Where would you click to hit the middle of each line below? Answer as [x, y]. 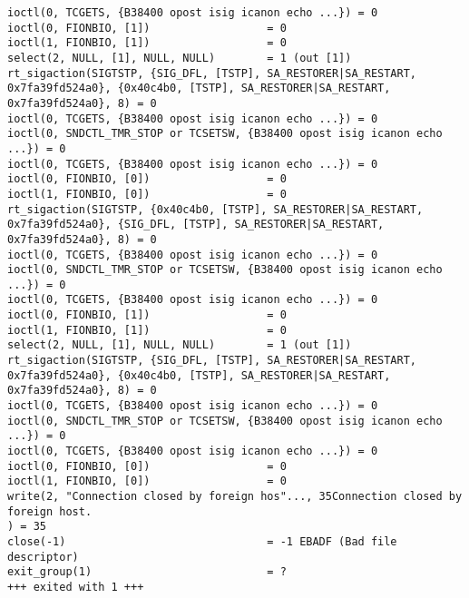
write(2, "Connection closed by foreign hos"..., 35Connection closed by [235, 496]
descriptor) [43, 557]
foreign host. [50, 511]
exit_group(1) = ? [147, 572]
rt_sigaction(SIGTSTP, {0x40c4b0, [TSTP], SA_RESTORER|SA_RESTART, [215, 209]
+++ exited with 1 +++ [76, 587]
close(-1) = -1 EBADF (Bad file [202, 541]
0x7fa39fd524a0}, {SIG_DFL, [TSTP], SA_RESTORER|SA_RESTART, [196, 225]
